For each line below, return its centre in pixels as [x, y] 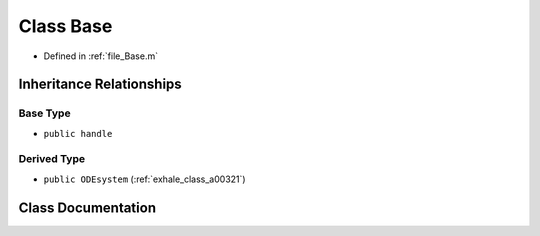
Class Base [65, 26]
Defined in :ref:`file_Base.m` [101, 56]
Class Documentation [87, 207]
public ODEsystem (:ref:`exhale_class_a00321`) [144, 179]
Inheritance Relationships [100, 84]
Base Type [44, 113]
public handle [78, 133]
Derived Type [51, 159]
